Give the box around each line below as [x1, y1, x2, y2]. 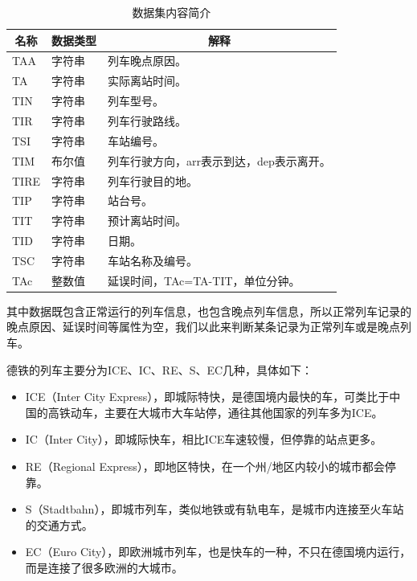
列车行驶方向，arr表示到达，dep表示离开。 [108, 152, 331, 169]
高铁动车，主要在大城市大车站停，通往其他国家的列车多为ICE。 [47, 403, 383, 420]
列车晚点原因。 [108, 52, 186, 69]
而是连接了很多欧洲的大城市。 [25, 558, 183, 575]
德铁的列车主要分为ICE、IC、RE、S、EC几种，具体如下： [6, 361, 313, 378]
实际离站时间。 [108, 72, 186, 89]
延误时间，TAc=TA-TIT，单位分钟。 [108, 272, 300, 288]
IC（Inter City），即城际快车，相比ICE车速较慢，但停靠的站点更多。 [25, 431, 382, 448]
